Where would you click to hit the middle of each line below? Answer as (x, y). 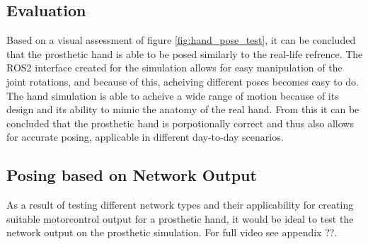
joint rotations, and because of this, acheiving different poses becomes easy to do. (183, 81)
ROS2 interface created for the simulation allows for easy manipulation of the (174, 68)
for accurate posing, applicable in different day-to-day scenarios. (145, 137)
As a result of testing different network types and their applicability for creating (180, 205)
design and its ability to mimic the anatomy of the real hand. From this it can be (183, 109)
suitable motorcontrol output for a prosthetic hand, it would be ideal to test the (180, 218)
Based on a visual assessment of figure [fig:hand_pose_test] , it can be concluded (181, 40)
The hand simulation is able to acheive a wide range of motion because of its (173, 95)
